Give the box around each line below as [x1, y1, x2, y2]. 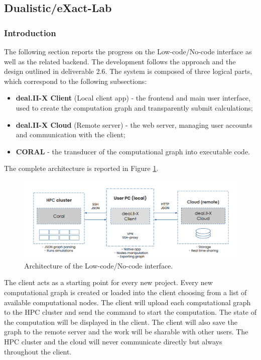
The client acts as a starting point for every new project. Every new [4, 277, 213, 288]
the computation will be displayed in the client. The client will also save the [4, 316, 237, 327]
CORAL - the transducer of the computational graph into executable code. [16, 146, 250, 156]
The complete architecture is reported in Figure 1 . [4, 163, 159, 173]
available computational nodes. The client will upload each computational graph [4, 297, 251, 307]
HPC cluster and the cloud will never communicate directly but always [4, 336, 222, 346]
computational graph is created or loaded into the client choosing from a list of [4, 287, 247, 297]
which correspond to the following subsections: [4, 75, 147, 86]
